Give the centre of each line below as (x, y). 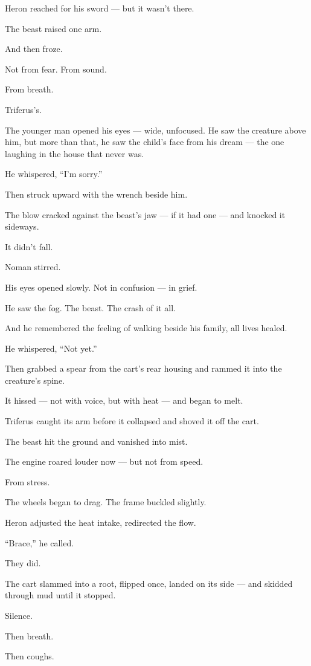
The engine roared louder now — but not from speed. (104, 461)
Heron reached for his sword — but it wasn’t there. (100, 8)
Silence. (19, 615)
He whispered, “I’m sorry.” (54, 174)
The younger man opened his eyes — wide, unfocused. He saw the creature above (155, 130)
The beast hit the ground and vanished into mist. (96, 441)
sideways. (22, 226)
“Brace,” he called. (40, 542)
